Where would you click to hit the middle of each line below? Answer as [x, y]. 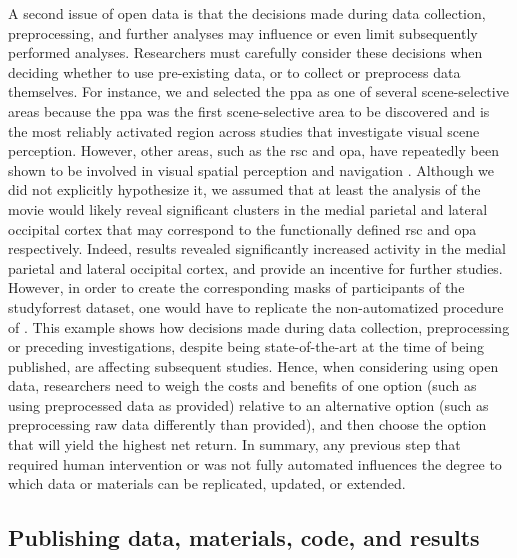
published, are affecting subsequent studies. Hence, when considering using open [253, 365]
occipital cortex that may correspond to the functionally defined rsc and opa [242, 228]
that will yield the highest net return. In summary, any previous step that [234, 444]
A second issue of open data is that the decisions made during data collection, [247, 13]
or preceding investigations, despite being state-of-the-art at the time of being [246, 346]
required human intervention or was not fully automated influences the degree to [255, 463]
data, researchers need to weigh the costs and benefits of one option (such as [242, 385]
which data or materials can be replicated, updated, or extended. [207, 483]
